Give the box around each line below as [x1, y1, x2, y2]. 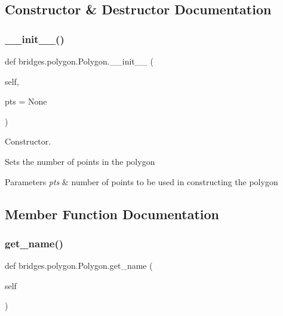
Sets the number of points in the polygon [5, 155, 155, 167]
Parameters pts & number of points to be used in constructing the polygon [5, 175, 278, 188]
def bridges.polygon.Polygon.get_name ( [5, 259, 153, 272]
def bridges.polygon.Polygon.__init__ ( [5, 55, 153, 67]
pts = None [5, 95, 47, 108]
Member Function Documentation [5, 204, 220, 223]
